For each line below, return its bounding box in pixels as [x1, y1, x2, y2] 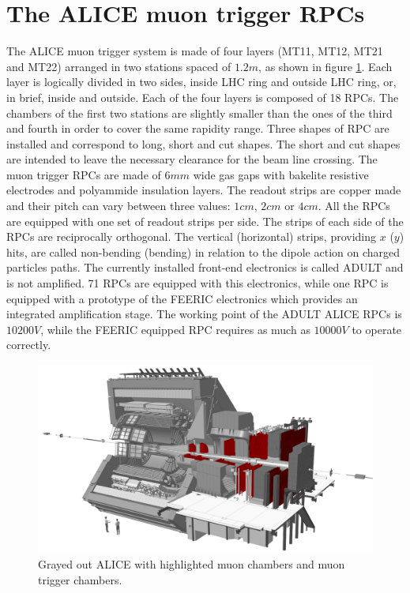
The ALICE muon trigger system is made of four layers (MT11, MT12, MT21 [6, 43, 383, 59]
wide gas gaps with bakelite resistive [193, 166, 369, 182]
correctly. [6, 336, 51, 353]
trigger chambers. [38, 571, 122, 587]
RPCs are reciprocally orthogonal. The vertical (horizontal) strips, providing [6, 228, 377, 245]
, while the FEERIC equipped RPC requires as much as [40, 321, 310, 337]
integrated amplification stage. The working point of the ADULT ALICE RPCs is [6, 306, 402, 322]
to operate [352, 321, 402, 337]
